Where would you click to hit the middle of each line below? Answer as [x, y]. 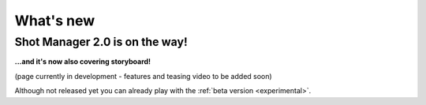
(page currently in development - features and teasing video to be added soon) [143, 76]
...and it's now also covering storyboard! [83, 62]
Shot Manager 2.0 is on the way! [101, 42]
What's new [55, 21]
